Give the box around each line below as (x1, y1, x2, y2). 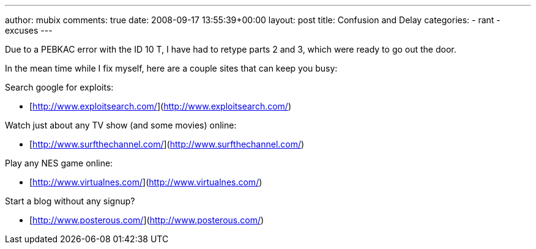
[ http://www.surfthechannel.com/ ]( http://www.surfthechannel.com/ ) (29, 139, 305, 149)
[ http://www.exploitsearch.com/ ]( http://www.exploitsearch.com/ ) (29, 101, 292, 111)
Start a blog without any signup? (5, 196, 135, 206)
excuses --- (5, 25, 53, 35)
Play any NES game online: (5, 158, 113, 168)
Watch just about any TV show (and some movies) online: (5, 120, 237, 130)
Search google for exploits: (5, 82, 114, 92)
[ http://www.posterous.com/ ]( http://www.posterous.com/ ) (29, 215, 264, 225)
